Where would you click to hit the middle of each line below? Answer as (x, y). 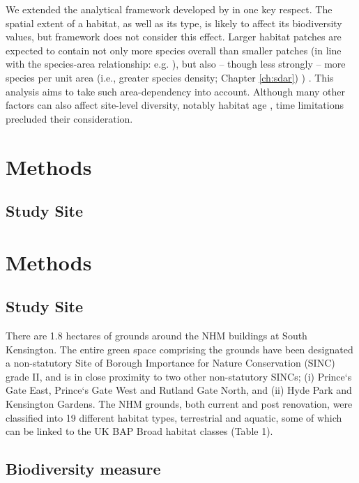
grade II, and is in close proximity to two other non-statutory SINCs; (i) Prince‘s (179, 376)
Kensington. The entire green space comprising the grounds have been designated (179, 349)
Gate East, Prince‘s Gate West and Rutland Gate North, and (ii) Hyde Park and (179, 390)
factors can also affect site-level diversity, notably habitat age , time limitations (175, 105)
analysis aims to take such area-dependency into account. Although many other (175, 91)
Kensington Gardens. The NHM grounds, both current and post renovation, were (179, 404)
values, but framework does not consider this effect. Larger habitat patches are (174, 37)
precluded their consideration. (69, 118)
